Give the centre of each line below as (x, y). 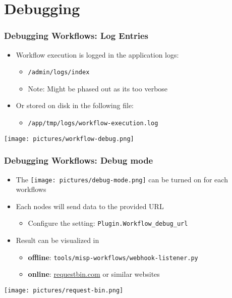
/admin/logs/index (59, 72)
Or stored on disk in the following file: (75, 105)
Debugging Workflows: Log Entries (76, 36)
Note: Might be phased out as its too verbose (98, 88)
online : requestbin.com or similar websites (94, 274)
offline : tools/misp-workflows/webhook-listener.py (113, 257)
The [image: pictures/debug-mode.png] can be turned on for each (122, 179)
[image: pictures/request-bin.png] (64, 290)
